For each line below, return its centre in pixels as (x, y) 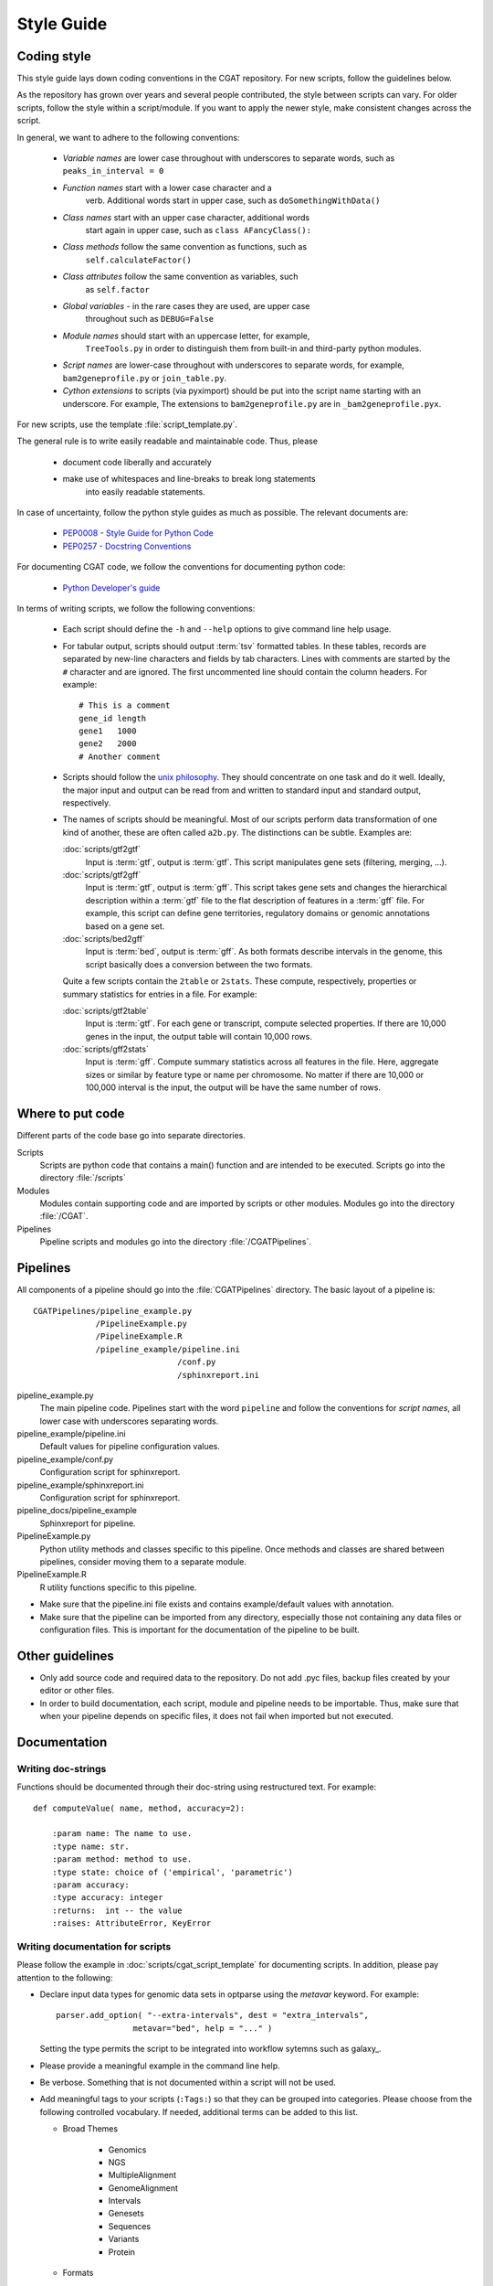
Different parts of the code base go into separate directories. (131, 1136)
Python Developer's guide (111, 588)
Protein (122, 2252)
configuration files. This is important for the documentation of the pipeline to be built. (200, 1629)
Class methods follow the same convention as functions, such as (185, 247)
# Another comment (120, 756)
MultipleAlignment (142, 2175)
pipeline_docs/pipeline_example (77, 1511)
